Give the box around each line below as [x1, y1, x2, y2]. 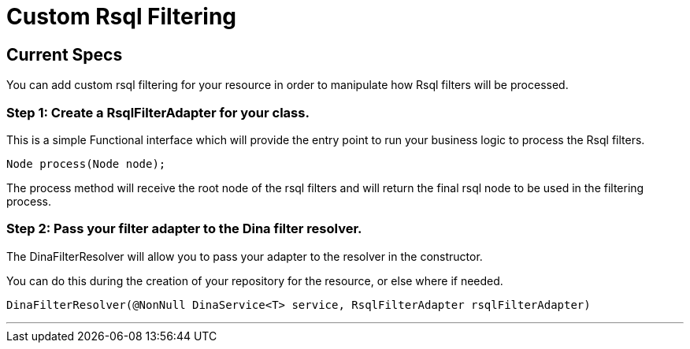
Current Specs [6, 44, 123, 65]
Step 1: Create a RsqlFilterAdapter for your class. [6, 104, 310, 121]
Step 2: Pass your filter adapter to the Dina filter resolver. [6, 221, 362, 237]
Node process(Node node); [6, 157, 166, 170]
